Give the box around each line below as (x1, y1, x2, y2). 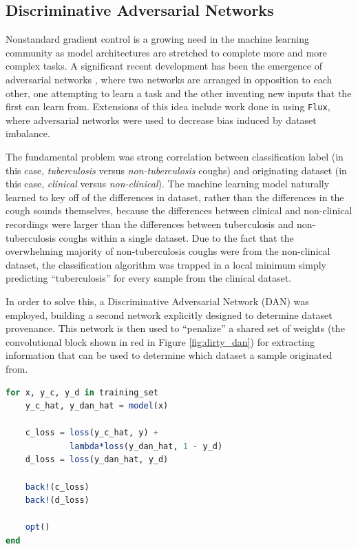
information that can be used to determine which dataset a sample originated (6, 348, 333, 362)
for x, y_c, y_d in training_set (6, 387, 158, 397)
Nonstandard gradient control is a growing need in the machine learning (6, 32, 309, 46)
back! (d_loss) (25, 495, 89, 506)
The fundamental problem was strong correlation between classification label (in (6, 149, 344, 164)
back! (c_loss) (25, 481, 89, 492)
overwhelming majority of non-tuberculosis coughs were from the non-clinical (6, 244, 330, 258)
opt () (25, 522, 50, 532)
